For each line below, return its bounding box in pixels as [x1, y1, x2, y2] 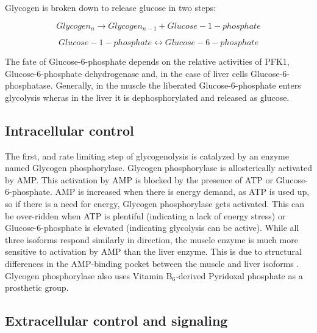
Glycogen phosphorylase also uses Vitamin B [5, 269, 173, 282]
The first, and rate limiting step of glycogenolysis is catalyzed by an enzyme [5, 149, 289, 162]
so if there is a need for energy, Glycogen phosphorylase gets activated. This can [5, 197, 305, 210]
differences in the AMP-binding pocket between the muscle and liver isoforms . [5, 257, 299, 269]
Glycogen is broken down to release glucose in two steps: [5, 1, 216, 13]
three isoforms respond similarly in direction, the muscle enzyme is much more [5, 233, 298, 246]
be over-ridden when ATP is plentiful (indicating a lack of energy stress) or [5, 209, 286, 222]
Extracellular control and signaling [5, 311, 228, 330]
